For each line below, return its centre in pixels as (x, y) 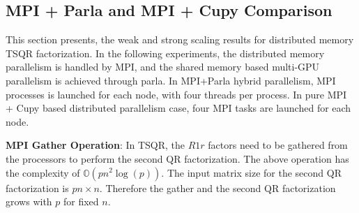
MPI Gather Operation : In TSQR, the (96, 145)
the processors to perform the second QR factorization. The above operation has (177, 158)
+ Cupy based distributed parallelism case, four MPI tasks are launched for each (178, 108)
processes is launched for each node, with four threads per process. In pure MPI (176, 94)
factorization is (37, 188)
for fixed (81, 201)
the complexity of (43, 172)
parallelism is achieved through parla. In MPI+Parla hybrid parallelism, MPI (171, 80)
